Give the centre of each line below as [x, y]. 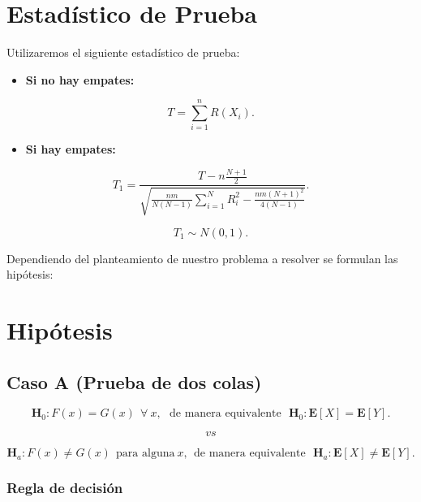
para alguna [146, 454]
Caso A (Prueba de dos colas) [134, 381]
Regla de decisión [65, 488]
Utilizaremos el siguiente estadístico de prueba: [123, 52]
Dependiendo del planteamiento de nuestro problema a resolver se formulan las [202, 258]
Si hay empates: [71, 149]
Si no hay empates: [80, 79]
